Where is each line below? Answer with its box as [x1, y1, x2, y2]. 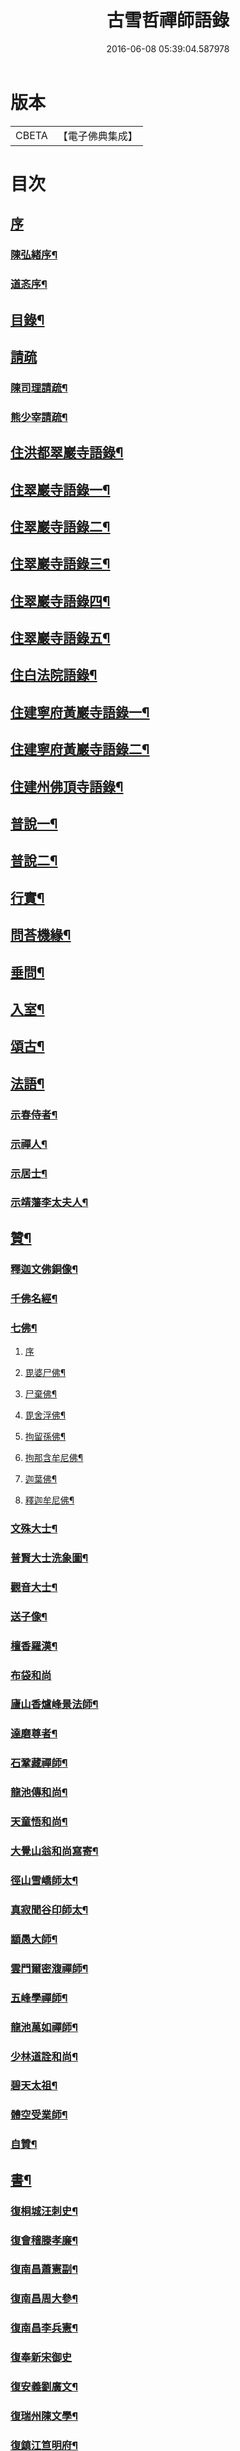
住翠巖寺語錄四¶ [10, 592, 111, 610]
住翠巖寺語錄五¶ [10, 630, 111, 647]
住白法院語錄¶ [10, 667, 98, 684]
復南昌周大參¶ [10, 2292, 78, 2306]
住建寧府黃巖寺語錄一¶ [10, 704, 150, 721]
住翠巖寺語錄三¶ [10, 556, 111, 573]
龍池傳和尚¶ [10, 1786, 68, 1800]
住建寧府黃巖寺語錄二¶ [10, 741, 150, 758]
